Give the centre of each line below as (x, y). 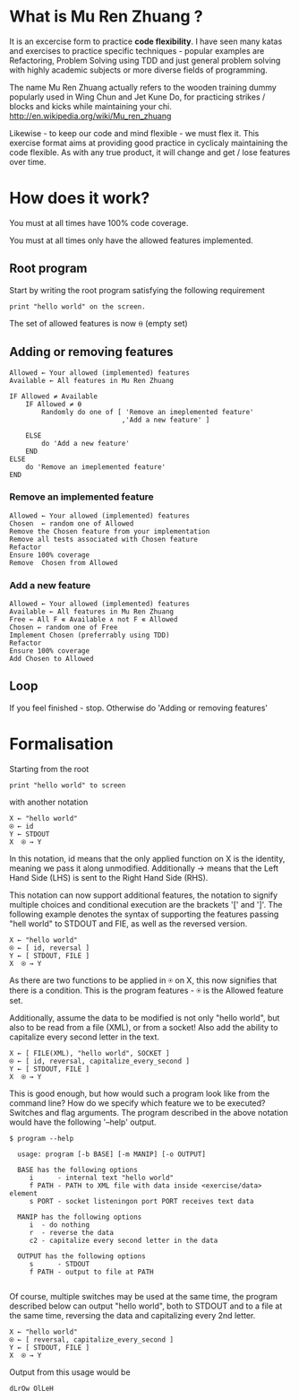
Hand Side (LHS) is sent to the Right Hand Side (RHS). (109, 877)
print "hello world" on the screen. (77, 307)
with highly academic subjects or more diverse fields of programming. (139, 70)
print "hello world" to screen (68, 785)
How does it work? (80, 198)
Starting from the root (49, 769)
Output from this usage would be (70, 1372)
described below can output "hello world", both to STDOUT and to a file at (146, 1306)
